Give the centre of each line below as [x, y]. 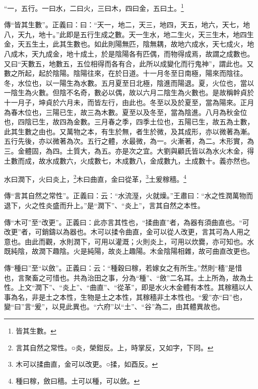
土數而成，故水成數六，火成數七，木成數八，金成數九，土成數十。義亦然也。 [129, 160]
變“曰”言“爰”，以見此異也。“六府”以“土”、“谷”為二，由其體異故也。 [114, 306]
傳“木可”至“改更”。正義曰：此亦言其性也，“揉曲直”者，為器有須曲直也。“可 [127, 222]
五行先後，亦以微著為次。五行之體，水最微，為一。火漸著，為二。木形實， [126, 141]
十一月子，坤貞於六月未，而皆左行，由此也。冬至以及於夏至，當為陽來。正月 [129, 102]
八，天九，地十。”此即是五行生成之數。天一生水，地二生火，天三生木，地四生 [129, 34]
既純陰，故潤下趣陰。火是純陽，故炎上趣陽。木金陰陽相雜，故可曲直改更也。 [129, 251]
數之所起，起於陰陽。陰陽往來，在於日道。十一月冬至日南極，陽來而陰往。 [126, 73]
